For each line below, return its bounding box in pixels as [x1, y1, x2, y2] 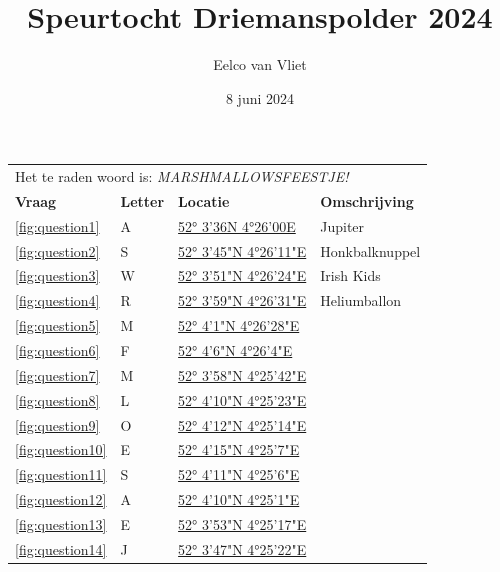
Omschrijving [320, 190, 414, 211]
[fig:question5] [15, 315, 100, 336]
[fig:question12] [15, 489, 107, 510]
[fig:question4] [15, 290, 100, 311]
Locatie [178, 190, 230, 211]
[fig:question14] [15, 538, 107, 559]
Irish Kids [320, 265, 381, 286]
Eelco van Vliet [213, 54, 307, 75]
